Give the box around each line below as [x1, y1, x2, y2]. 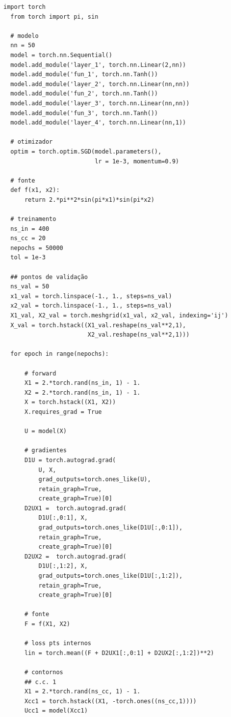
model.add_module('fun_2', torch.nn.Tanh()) [10, 90, 158, 97]
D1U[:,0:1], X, [38, 514, 88, 522]
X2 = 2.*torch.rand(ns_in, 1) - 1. [24, 389, 141, 396]
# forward [24, 370, 56, 377]
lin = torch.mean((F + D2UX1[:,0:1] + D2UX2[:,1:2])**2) [24, 649, 214, 656]
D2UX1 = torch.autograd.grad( [24, 504, 127, 512]
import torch [3, 3, 46, 10]
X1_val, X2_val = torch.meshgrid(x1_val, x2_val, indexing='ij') [10, 312, 229, 319]
